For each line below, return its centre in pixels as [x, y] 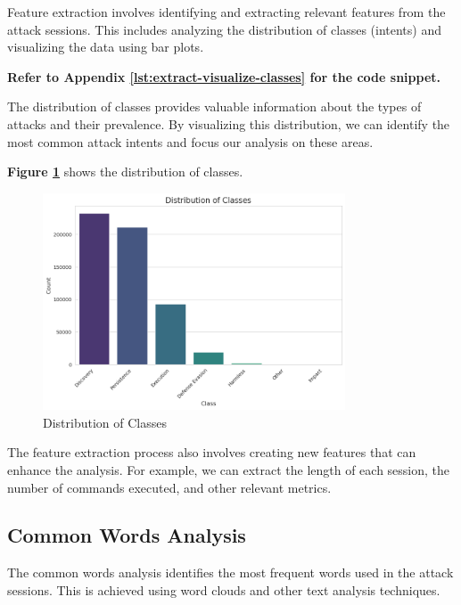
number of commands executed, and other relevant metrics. [169, 487]
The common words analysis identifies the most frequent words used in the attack [230, 572]
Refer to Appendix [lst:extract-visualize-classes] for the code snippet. [224, 76]
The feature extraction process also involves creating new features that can [212, 452]
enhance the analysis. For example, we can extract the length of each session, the [229, 469]
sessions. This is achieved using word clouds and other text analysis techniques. [224, 589]
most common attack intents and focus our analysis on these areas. [190, 141]
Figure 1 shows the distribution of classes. [125, 172]
